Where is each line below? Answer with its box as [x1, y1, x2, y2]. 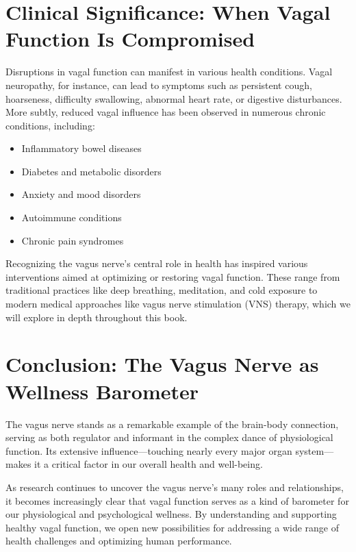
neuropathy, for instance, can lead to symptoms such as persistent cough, [5, 77, 312, 92]
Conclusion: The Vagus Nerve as [5, 350, 319, 378]
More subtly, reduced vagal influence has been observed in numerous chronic [5, 105, 326, 119]
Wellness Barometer [5, 377, 199, 405]
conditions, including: [5, 118, 95, 132]
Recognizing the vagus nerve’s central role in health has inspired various [5, 256, 308, 271]
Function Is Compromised [5, 25, 255, 53]
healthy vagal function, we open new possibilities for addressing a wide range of [5, 520, 340, 534]
